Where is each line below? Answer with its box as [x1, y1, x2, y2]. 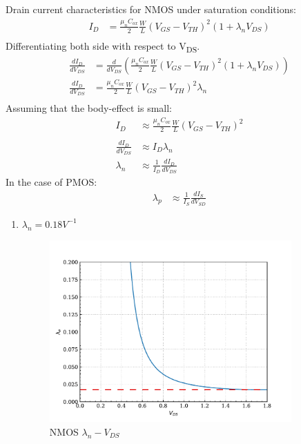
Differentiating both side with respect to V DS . [6, 38, 200, 55]
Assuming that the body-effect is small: [6, 101, 173, 115]
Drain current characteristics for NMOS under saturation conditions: [6, 2, 296, 16]
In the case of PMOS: [6, 175, 97, 189]
